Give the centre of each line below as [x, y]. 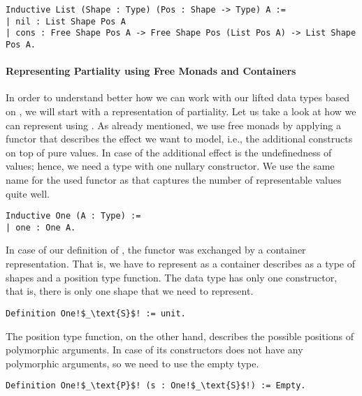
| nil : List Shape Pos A [66, 21]
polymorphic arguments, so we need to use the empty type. [132, 363]
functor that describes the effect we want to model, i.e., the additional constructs [179, 139]
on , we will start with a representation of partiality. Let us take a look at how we [181, 111]
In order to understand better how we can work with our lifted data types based [178, 97]
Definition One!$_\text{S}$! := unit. [96, 313]
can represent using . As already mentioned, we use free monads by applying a [174, 125]
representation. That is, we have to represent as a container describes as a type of [181, 264]
